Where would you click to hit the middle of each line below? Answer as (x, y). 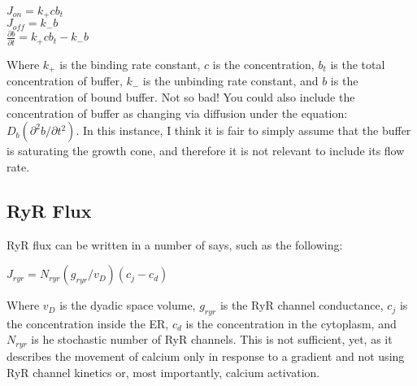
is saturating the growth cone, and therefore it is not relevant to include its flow (206, 151)
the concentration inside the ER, (88, 323)
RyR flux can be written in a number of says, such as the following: (175, 244)
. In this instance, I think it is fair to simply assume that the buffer (243, 130)
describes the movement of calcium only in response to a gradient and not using (206, 356)
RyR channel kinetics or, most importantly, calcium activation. (163, 372)
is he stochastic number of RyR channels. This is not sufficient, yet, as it (212, 339)
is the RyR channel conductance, (302, 305)
